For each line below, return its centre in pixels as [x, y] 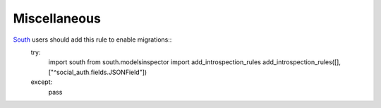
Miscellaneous [57, 18]
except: [42, 82]
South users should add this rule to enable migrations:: [92, 40]
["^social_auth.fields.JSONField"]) [98, 72]
